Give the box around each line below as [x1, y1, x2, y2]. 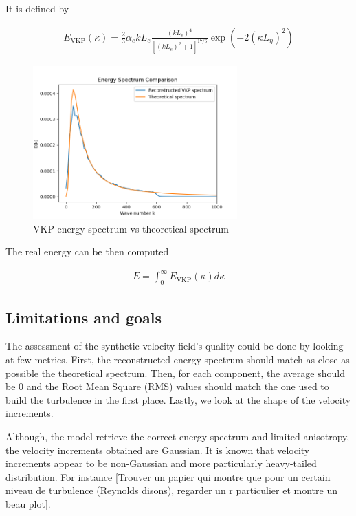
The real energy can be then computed [5, 244, 169, 259]
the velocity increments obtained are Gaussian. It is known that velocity [5, 442, 310, 457]
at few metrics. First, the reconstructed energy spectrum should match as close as [5, 352, 350, 366]
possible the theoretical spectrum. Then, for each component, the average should [5, 365, 345, 380]
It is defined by [5, 1, 69, 15]
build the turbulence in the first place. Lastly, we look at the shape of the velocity [5, 392, 351, 407]
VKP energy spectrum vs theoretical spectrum [33, 221, 229, 235]
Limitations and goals [5, 306, 162, 327]
